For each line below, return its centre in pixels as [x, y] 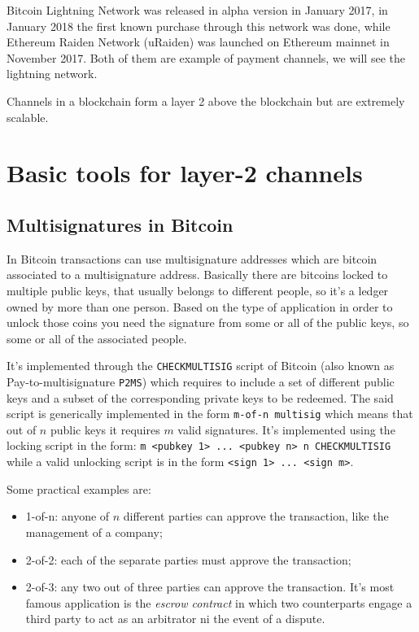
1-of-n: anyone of [68, 516]
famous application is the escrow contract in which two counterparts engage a [219, 602]
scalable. [28, 117]
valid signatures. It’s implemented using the [286, 429]
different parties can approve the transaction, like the [256, 516]
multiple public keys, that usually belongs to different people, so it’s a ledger [198, 290]
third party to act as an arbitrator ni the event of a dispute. [175, 619]
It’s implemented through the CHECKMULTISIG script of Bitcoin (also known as [201, 366]
